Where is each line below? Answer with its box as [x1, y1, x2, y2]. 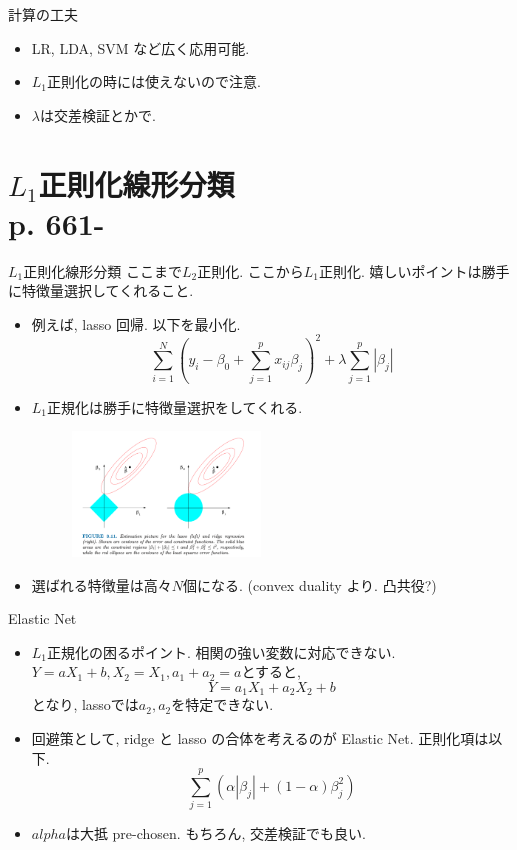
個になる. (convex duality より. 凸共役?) [183, 574, 437, 595]
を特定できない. [171, 694, 274, 715]
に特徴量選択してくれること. [8, 280, 194, 301]
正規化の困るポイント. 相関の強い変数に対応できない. [47, 641, 396, 662]
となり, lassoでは [31, 694, 139, 715]
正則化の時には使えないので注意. [47, 71, 261, 92]
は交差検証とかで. [39, 104, 156, 125]
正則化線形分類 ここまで [23, 260, 182, 281]
